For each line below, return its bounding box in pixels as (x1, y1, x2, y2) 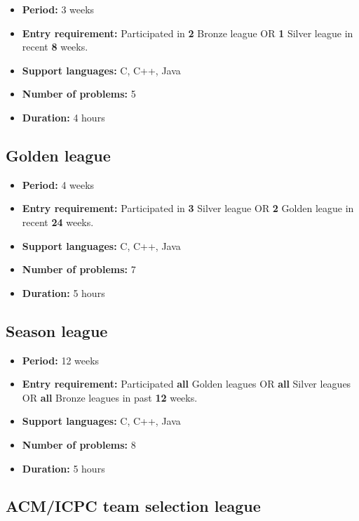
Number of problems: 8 (22, 437, 136, 451)
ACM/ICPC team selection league (6, 495, 261, 517)
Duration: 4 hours (22, 110, 105, 124)
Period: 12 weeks (22, 352, 100, 367)
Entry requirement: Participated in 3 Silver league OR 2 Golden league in (22, 201, 354, 216)
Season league (6, 319, 108, 341)
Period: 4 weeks (22, 177, 95, 192)
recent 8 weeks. (22, 39, 88, 54)
